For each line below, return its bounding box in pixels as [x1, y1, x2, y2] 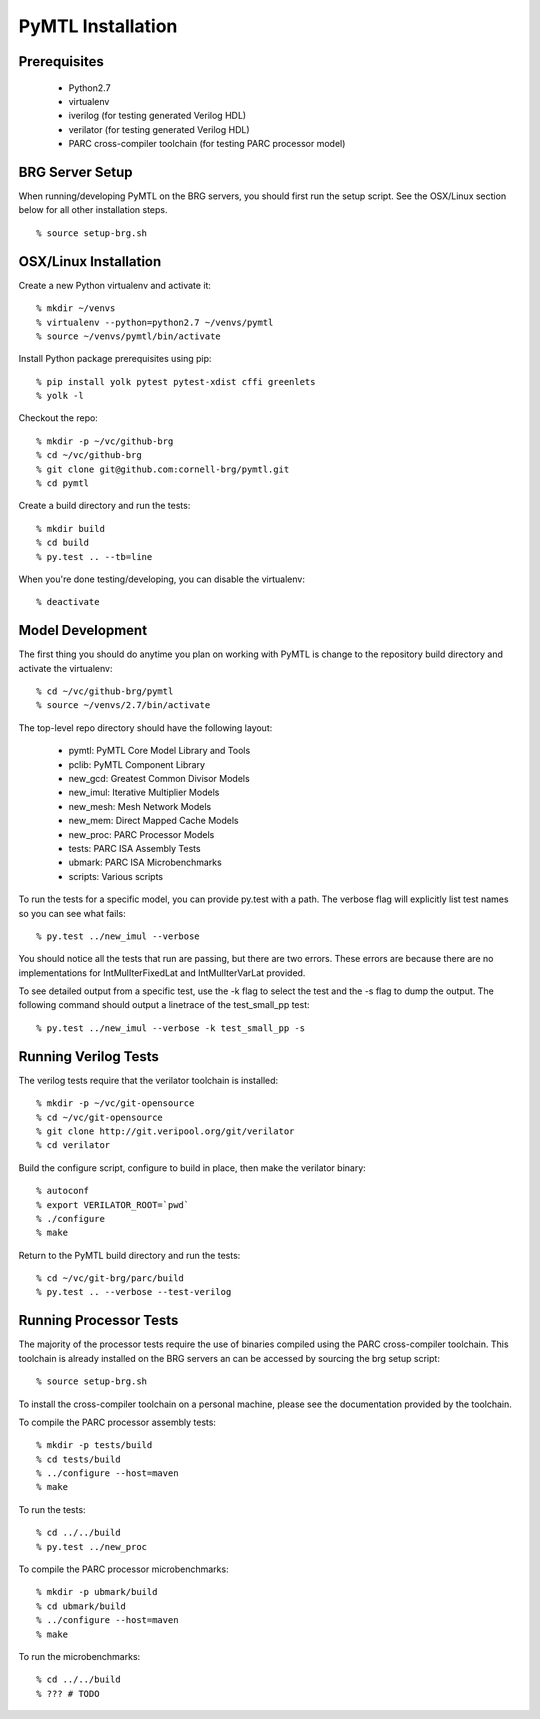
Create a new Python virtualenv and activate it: [18, 279, 212, 291]
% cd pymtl [36, 478, 90, 489]
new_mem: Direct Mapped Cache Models [68, 815, 239, 827]
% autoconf [36, 1185, 90, 1197]
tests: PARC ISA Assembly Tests [68, 842, 201, 854]
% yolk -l [36, 390, 84, 402]
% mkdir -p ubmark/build [36, 1586, 158, 1598]
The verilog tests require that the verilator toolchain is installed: [18, 1074, 279, 1086]
